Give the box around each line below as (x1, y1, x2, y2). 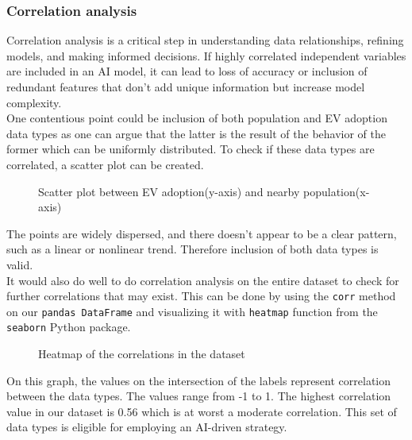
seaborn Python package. (6, 318, 131, 335)
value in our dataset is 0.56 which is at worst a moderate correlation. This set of (6, 403, 397, 419)
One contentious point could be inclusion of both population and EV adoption (6, 110, 387, 126)
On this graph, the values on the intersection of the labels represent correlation (6, 372, 391, 388)
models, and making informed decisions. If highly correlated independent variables (6, 47, 406, 64)
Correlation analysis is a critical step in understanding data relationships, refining (6, 32, 404, 48)
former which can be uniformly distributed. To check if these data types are (6, 141, 375, 157)
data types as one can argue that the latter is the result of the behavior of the (6, 125, 387, 141)
